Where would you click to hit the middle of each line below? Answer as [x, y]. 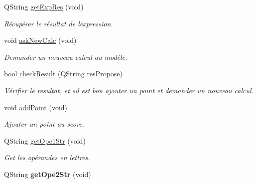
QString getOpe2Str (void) [48, 174]
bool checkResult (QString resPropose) [63, 74]
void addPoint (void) [36, 107]
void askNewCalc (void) [40, 40]
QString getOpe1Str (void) [45, 140]
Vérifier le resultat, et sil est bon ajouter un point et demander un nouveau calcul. [129, 90]
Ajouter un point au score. [44, 124]
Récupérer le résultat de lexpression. [59, 23]
